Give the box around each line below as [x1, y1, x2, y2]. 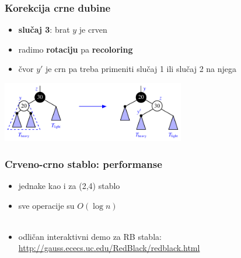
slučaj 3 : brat [18, 23, 70, 36]
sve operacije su [18, 199, 75, 211]
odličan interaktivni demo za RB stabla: [18, 230, 162, 242]
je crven [79, 23, 107, 36]
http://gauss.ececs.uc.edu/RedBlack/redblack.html [18, 242, 200, 254]
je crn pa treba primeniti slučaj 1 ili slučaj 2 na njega [46, 63, 237, 75]
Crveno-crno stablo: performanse [5, 156, 162, 171]
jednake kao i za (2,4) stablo [18, 180, 120, 192]
